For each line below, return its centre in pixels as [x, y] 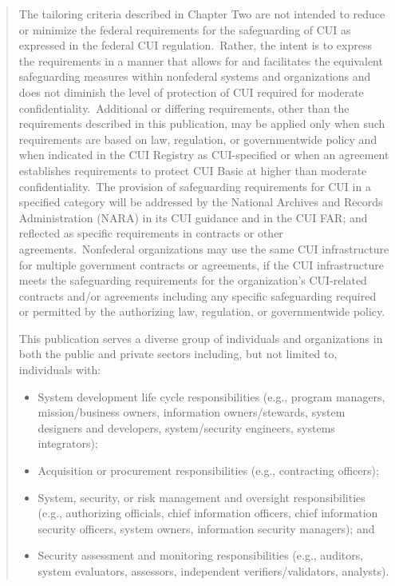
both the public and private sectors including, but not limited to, [178, 354]
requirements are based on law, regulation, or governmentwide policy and [198, 139]
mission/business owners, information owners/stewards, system [192, 412]
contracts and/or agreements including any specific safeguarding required [197, 295]
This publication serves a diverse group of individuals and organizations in [201, 338]
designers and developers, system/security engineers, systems [186, 427]
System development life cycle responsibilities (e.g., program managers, [211, 396]
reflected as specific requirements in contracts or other [151, 233]
